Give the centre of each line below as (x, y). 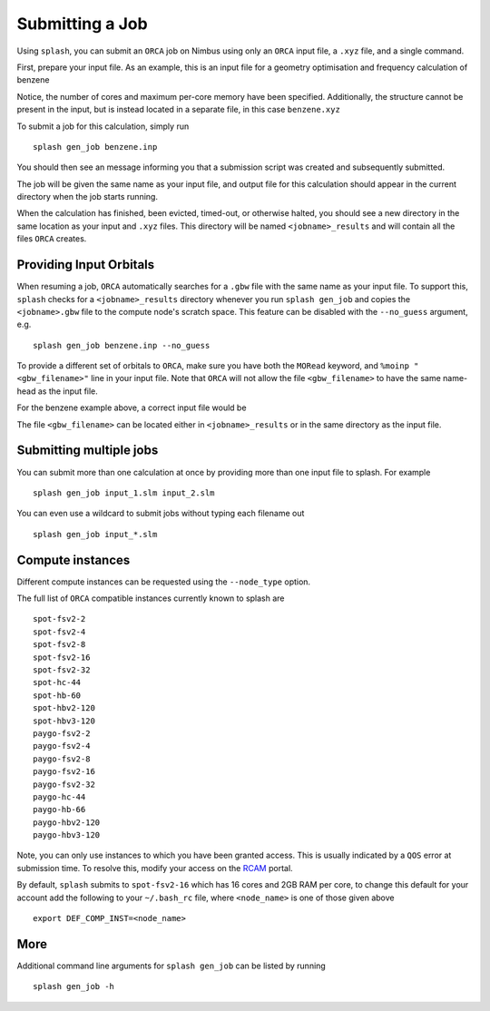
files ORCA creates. (52, 239)
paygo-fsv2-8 (62, 759)
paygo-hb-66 (59, 810)
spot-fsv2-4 (59, 632)
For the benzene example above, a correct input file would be (132, 407)
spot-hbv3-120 (64, 721)
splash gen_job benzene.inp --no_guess (122, 345)
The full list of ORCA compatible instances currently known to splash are (151, 598)
